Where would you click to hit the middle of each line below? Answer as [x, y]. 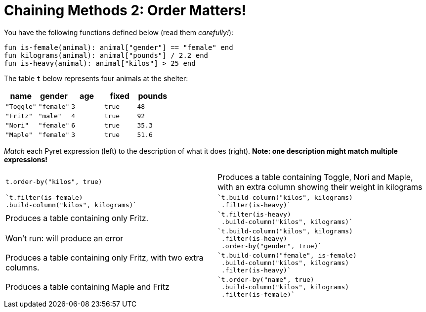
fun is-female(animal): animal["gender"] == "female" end [119, 47]
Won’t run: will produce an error [64, 239]
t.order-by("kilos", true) [54, 182]
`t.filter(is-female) [44, 197]
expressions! [26, 159]
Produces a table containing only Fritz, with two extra [105, 258]
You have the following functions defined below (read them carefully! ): [119, 32]
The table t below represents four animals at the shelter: [96, 78]
